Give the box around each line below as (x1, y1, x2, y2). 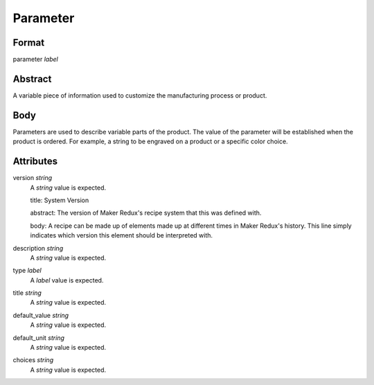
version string (12, 174, 53, 182)
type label (12, 267, 42, 275)
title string (12, 289, 42, 297)
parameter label (12, 55, 58, 64)
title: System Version (30, 196, 89, 204)
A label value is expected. (30, 276, 104, 284)
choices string (12, 356, 54, 364)
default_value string (12, 311, 69, 319)
